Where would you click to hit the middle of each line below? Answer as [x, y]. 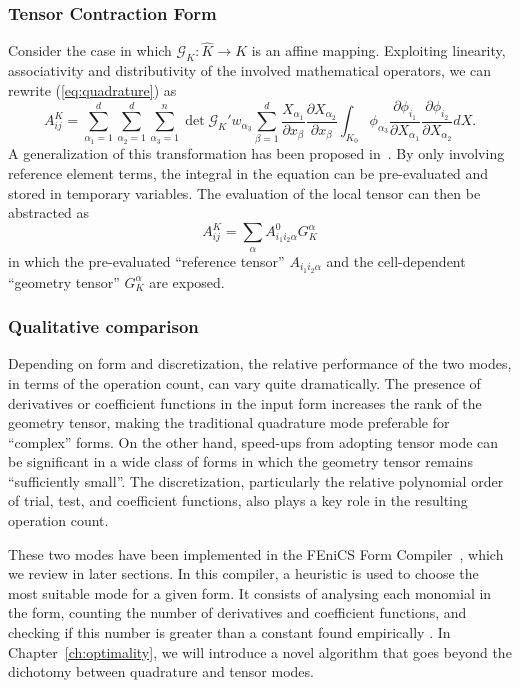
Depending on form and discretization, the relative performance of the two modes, [260, 363]
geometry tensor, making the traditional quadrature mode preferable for [229, 422]
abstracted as [49, 212]
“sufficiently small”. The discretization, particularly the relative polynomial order [256, 480]
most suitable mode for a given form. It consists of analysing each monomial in [250, 592]
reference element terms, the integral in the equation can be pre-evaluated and [248, 172]
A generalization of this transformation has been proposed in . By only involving [256, 153]
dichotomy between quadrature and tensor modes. [161, 671]
